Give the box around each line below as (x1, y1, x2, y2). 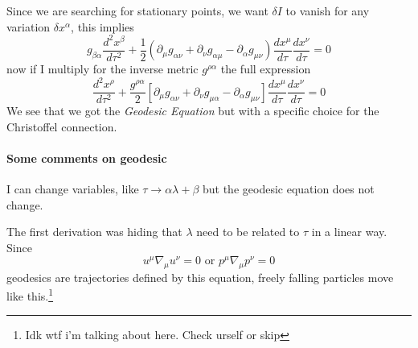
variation (6, 18, 51, 35)
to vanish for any (285, 2, 370, 19)
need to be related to (196, 223, 300, 240)
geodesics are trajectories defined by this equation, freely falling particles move (6, 268, 394, 285)
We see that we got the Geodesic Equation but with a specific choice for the (6, 102, 379, 119)
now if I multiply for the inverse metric (6, 60, 199, 77)
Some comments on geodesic (6, 150, 167, 167)
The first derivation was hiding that (6, 223, 182, 240)
